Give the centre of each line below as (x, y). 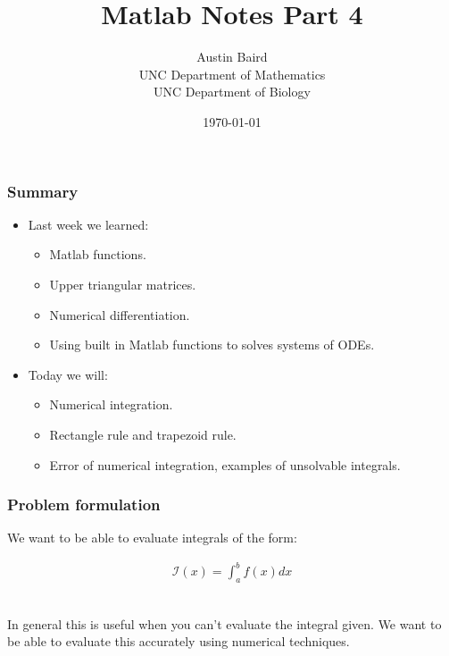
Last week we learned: (88, 224)
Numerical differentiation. (120, 314)
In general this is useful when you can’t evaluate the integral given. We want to (224, 623)
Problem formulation (84, 505)
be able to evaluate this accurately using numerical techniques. (179, 641)
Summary (43, 191)
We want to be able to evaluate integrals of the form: (152, 538)
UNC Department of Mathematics (232, 74)
